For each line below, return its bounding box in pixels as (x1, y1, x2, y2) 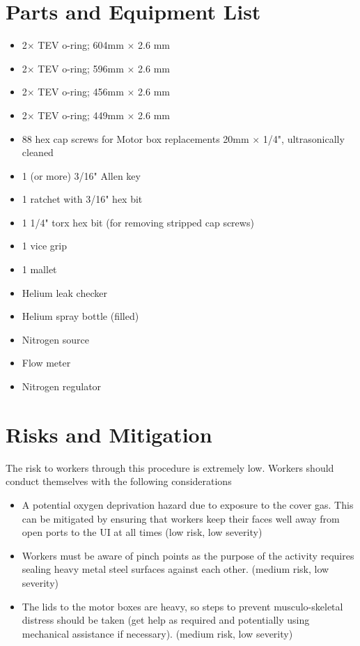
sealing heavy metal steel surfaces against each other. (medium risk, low (22, 562, 329, 576)
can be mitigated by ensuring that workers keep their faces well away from (22, 511, 340, 525)
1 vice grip (22, 238, 68, 253)
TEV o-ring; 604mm (38, 38, 124, 52)
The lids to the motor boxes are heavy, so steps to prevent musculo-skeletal (22, 599, 343, 613)
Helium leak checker (22, 285, 107, 300)
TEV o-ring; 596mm (38, 61, 124, 75)
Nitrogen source (22, 332, 90, 346)
